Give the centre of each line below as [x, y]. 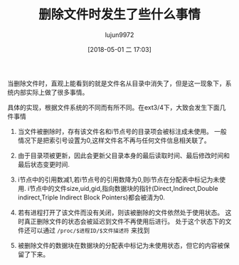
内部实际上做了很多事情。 [51, 92]
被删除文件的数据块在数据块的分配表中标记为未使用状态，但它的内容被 [121, 245]
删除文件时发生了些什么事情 [119, 15]
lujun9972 [119, 35]
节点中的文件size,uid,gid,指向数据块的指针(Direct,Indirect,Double [124, 188]
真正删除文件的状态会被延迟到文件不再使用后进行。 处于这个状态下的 [124, 221]
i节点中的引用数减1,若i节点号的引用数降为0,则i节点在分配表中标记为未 [118, 180]
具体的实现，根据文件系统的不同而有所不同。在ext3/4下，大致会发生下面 [114, 107]
